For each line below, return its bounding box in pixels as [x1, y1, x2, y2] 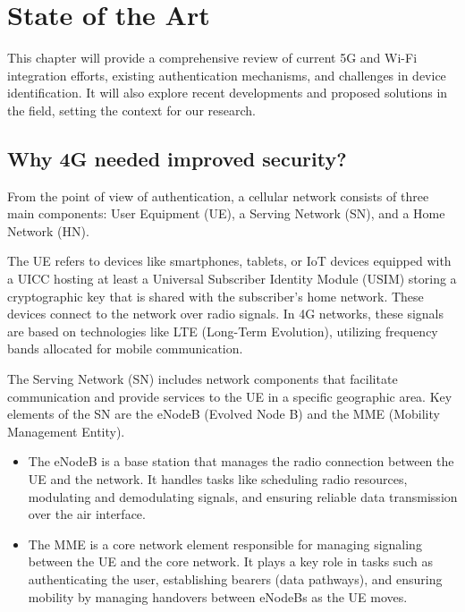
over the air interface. [28, 505, 146, 523]
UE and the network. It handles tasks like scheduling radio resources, [28, 470, 408, 489]
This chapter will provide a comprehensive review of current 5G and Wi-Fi [7, 48, 418, 67]
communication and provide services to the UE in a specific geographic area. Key [7, 387, 452, 405]
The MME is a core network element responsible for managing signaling [28, 534, 422, 553]
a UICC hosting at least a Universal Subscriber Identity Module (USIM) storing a [7, 269, 457, 288]
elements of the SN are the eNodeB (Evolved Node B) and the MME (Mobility [7, 404, 440, 423]
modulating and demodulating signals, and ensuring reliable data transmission [28, 487, 458, 506]
